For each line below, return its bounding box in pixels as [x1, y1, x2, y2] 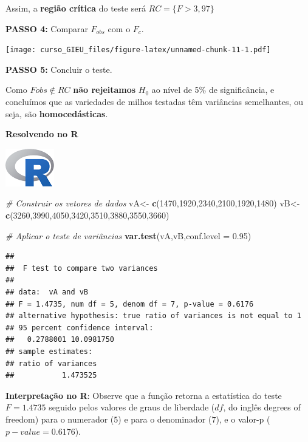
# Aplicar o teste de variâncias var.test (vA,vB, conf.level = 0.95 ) [5, 229, 252, 242]
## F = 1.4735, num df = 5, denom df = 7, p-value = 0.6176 [5, 299, 254, 308]
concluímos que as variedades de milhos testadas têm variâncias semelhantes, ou [5, 95, 303, 108]
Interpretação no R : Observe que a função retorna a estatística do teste [5, 389, 282, 401]
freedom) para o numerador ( [5, 412, 114, 425]
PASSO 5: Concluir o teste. [5, 63, 112, 75]
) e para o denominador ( [118, 412, 212, 425]
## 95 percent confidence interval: [5, 323, 154, 332]
